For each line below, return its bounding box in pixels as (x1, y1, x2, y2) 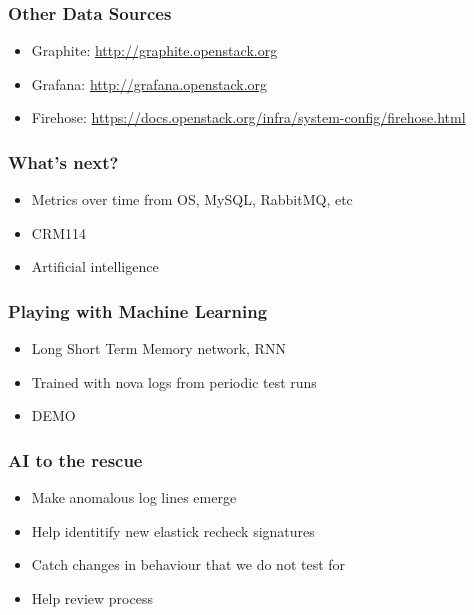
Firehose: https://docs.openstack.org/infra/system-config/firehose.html (31, 107, 466, 128)
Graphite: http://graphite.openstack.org (31, 40, 278, 61)
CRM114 (31, 222, 87, 243)
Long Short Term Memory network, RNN (31, 338, 286, 359)
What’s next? (8, 149, 119, 174)
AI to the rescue (8, 447, 143, 472)
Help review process (31, 588, 153, 608)
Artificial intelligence (31, 256, 159, 277)
